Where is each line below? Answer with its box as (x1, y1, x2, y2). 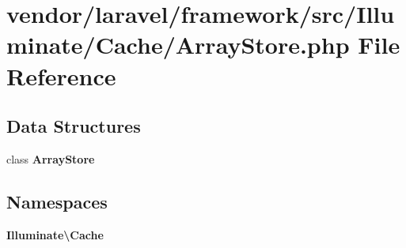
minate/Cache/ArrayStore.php (6, 28, 350, 61)
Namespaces (6, 189, 108, 213)
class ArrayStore (6, 150, 95, 167)
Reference (6, 59, 116, 92)
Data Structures (6, 114, 141, 138)
